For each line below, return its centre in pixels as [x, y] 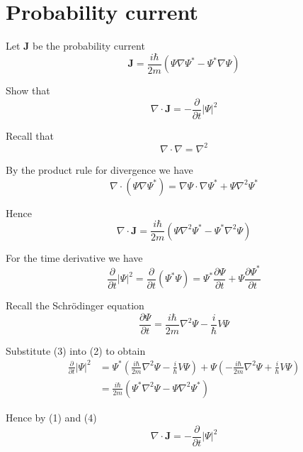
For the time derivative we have [74, 257]
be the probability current [89, 46]
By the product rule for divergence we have [99, 169]
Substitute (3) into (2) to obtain [76, 350]
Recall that [30, 135]
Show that [28, 90]
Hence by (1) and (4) [51, 417]
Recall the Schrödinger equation [75, 305]
